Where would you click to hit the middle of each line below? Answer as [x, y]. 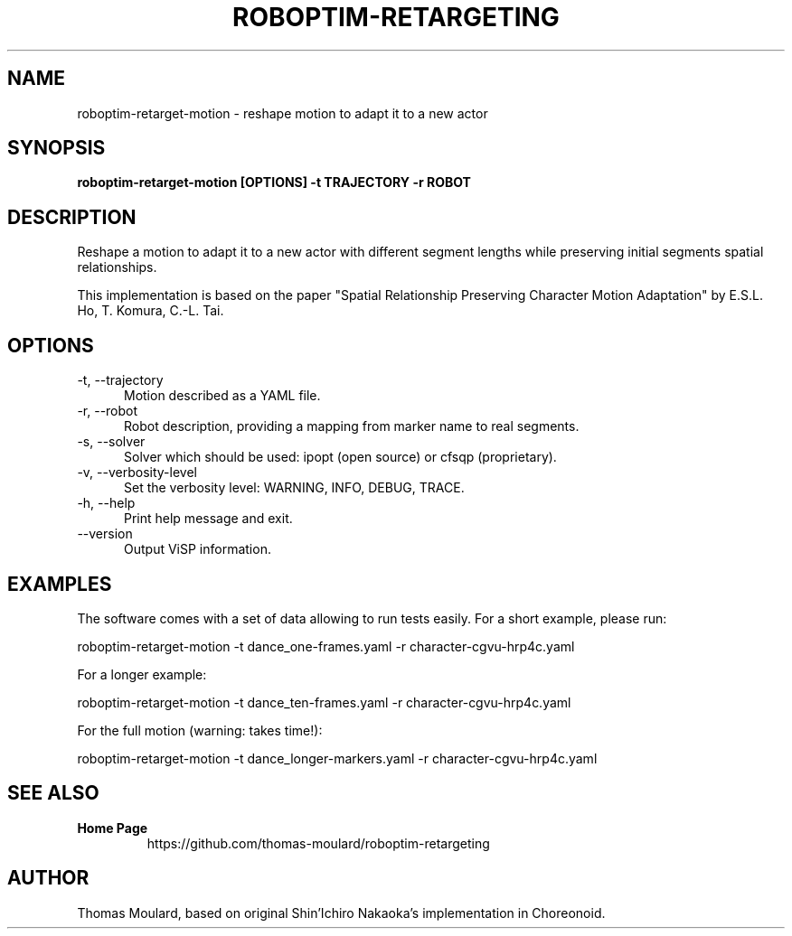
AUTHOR [48, 878]
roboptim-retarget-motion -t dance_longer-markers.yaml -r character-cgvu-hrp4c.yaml [337, 758]
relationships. [117, 267]
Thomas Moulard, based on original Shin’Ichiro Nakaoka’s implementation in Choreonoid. [341, 913]
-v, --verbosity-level [137, 473]
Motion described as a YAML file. [222, 396]
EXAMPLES [60, 584]
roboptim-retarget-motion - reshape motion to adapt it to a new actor [283, 113]
